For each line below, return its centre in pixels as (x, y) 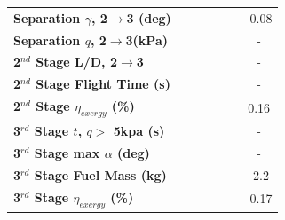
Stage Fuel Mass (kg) (100, 174)
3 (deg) (149, 17)
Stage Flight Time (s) (103, 84)
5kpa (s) (139, 131)
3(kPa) (146, 39)
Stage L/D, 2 (76, 62)
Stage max (67, 153)
